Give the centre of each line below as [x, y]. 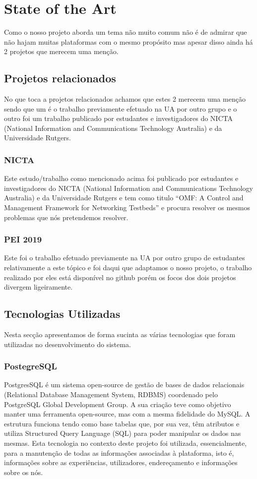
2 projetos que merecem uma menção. [61, 51]
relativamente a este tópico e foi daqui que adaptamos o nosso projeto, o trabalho [128, 268]
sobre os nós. [24, 472]
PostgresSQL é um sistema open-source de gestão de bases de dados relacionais [124, 385]
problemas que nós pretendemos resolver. [66, 217]
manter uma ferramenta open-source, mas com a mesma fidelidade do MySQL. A [127, 414]
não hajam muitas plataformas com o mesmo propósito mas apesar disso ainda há [128, 41]
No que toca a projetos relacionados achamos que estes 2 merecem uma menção [125, 99]
